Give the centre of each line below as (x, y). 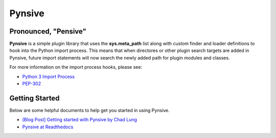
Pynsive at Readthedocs (48, 127)
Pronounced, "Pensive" (48, 31)
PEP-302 (31, 84)
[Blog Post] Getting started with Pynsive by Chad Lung (80, 120)
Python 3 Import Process (49, 76)
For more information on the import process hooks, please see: (76, 67)
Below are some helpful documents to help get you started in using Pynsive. (89, 110)
